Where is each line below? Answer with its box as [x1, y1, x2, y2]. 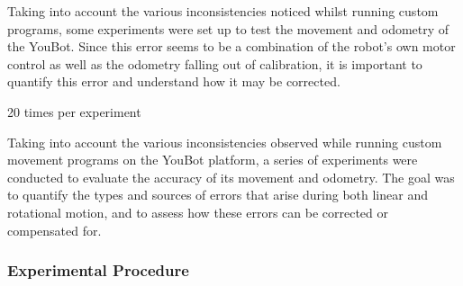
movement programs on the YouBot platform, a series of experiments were [7, 150, 418, 169]
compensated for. [7, 220, 102, 239]
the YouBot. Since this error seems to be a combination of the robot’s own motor [7, 37, 456, 56]
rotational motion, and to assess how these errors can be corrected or [7, 202, 389, 221]
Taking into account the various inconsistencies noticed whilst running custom [7, 2, 439, 20]
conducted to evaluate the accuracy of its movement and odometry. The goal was [7, 167, 455, 186]
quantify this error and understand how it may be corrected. [7, 72, 340, 91]
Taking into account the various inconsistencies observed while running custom [7, 132, 442, 151]
